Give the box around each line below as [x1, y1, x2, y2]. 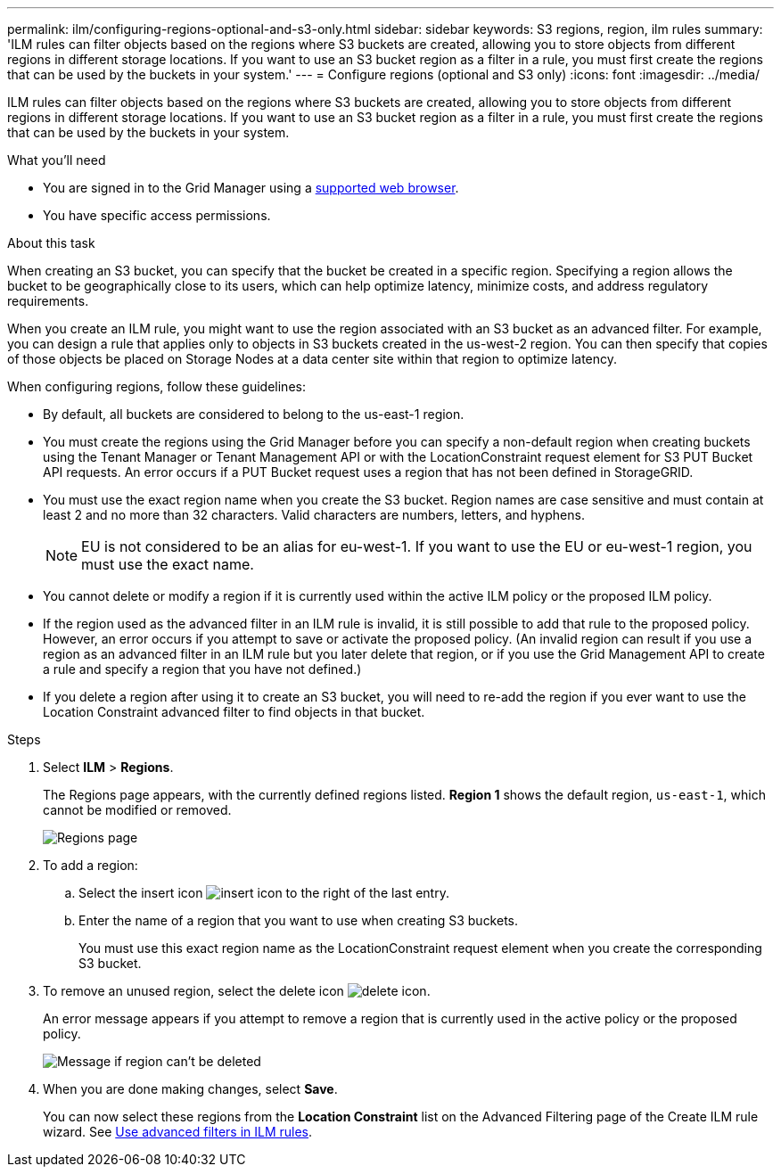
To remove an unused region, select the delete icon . [43, 983, 431, 998]
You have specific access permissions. [43, 208, 271, 223]
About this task [7, 235, 95, 250]
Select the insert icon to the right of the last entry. [78, 885, 449, 900]
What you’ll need [7, 152, 106, 168]
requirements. [7, 293, 89, 308]
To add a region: [43, 858, 138, 873]
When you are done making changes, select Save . [43, 1081, 338, 1096]
